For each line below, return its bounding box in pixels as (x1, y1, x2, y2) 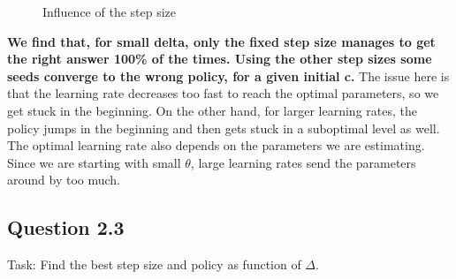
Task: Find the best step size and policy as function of (7, 255, 301, 274)
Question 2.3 (7, 214, 125, 241)
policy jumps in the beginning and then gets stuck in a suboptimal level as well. (7, 118, 440, 137)
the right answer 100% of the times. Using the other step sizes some (7, 49, 432, 68)
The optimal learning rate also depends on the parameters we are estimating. (7, 136, 425, 155)
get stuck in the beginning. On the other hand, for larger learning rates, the (7, 101, 417, 119)
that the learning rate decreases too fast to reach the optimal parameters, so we (7, 84, 439, 102)
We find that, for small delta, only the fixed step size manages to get (7, 32, 436, 50)
